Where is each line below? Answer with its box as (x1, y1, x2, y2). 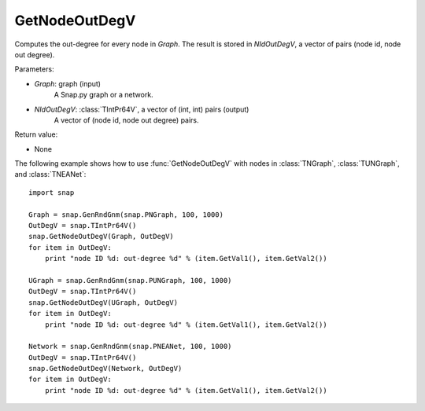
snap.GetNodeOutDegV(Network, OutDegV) (28, 364, 183, 373)
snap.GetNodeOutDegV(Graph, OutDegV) (28, 232, 175, 241)
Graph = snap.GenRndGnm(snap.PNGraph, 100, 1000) (28, 210, 224, 219)
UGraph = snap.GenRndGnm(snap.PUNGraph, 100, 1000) (28, 276, 232, 284)
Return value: (14, 130, 58, 139)
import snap (28, 188, 75, 196)
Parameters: (14, 64, 54, 74)
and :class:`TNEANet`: (14, 170, 87, 179)
